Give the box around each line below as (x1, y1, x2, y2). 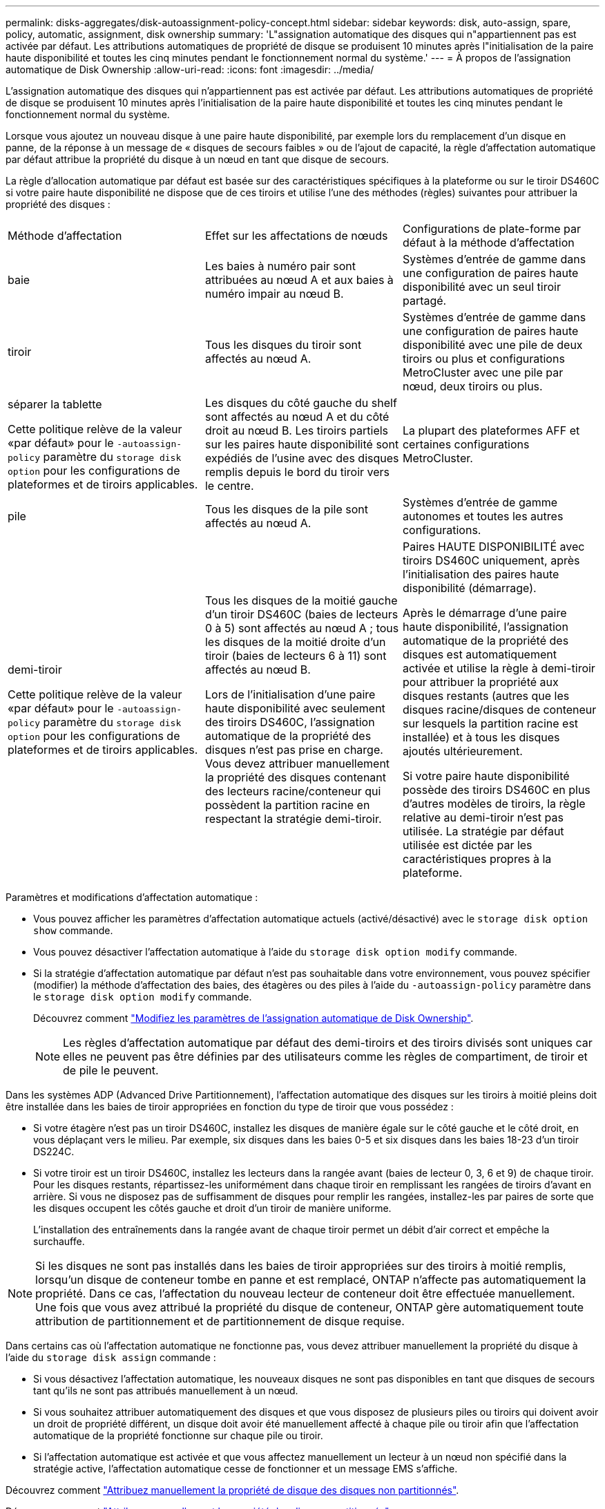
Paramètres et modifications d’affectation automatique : (6, 891, 258, 903)
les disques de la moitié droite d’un (204, 635, 386, 649)
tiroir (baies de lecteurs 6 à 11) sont (204, 649, 387, 663)
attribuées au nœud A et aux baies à (204, 273, 394, 287)
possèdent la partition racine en (204, 798, 370, 812)
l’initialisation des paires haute (402, 567, 559, 581)
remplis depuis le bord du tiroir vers (204, 465, 390, 479)
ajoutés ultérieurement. (402, 744, 523, 758)
